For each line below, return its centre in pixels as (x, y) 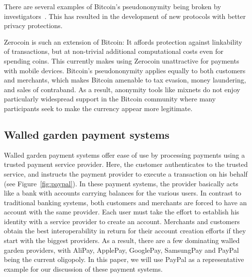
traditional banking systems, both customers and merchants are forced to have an (126, 202)
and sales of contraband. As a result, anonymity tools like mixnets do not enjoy (122, 89)
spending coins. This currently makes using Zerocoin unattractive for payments (122, 60)
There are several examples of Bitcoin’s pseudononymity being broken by (113, 6)
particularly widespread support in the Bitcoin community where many (110, 99)
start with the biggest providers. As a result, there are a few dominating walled (122, 240)
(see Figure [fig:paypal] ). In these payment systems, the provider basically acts (121, 183)
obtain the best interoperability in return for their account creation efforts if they (125, 231)
